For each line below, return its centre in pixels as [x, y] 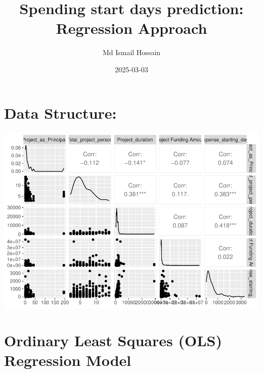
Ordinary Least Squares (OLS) [113, 340]
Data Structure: [60, 112]
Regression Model [68, 360]
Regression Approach [131, 28]
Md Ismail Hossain [131, 52]
